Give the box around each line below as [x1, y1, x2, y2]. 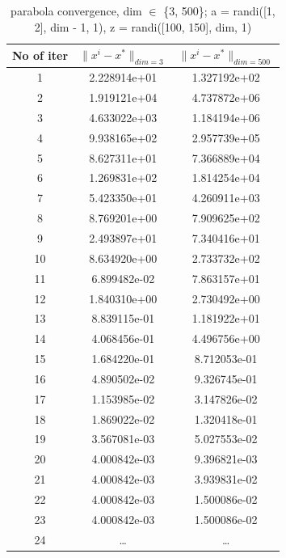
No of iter [12, 47, 69, 64]
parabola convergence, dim [11, 2, 142, 19]
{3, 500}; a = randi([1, [163, 2, 275, 19]
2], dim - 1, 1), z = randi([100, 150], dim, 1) [34, 18, 252, 35]
